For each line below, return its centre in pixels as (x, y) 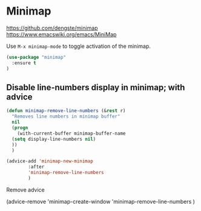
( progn (20, 128)
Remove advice (25, 190)
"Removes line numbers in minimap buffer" (66, 116)
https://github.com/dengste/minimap (52, 28)
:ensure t (24, 63)
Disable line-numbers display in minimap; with (96, 87)
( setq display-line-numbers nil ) (54, 139)
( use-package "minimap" (36, 57)
